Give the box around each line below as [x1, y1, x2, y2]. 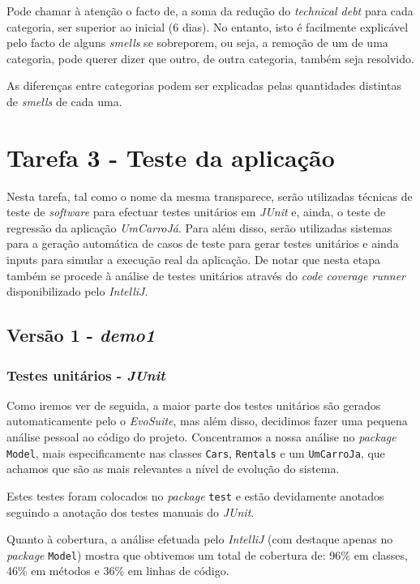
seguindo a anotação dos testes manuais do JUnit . [6, 503, 255, 520]
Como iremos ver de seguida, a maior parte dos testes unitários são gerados [6, 396, 381, 413]
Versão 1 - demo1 [6, 322, 156, 347]
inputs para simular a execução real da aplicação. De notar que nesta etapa [6, 251, 381, 268]
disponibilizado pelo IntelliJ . [6, 283, 148, 300]
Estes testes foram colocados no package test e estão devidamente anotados [6, 487, 384, 504]
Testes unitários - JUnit [6, 364, 165, 385]
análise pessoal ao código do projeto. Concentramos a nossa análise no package [6, 428, 396, 445]
